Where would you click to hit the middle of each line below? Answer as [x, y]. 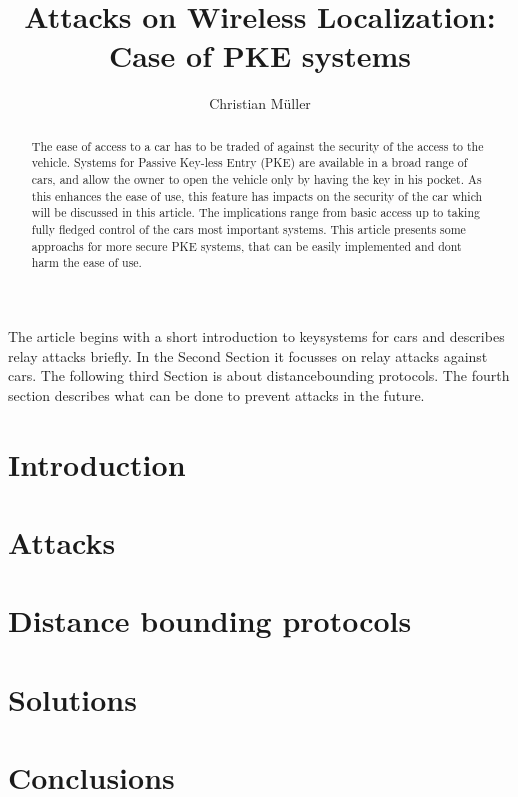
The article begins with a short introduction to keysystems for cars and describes [256, 335]
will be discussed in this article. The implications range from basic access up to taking [255, 212]
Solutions [72, 698]
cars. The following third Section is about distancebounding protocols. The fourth [259, 375]
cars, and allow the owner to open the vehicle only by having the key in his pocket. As [256, 179]
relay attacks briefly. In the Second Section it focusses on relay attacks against [248, 355]
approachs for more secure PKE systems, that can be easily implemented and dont [246, 245]
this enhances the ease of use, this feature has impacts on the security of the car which [257, 195]
